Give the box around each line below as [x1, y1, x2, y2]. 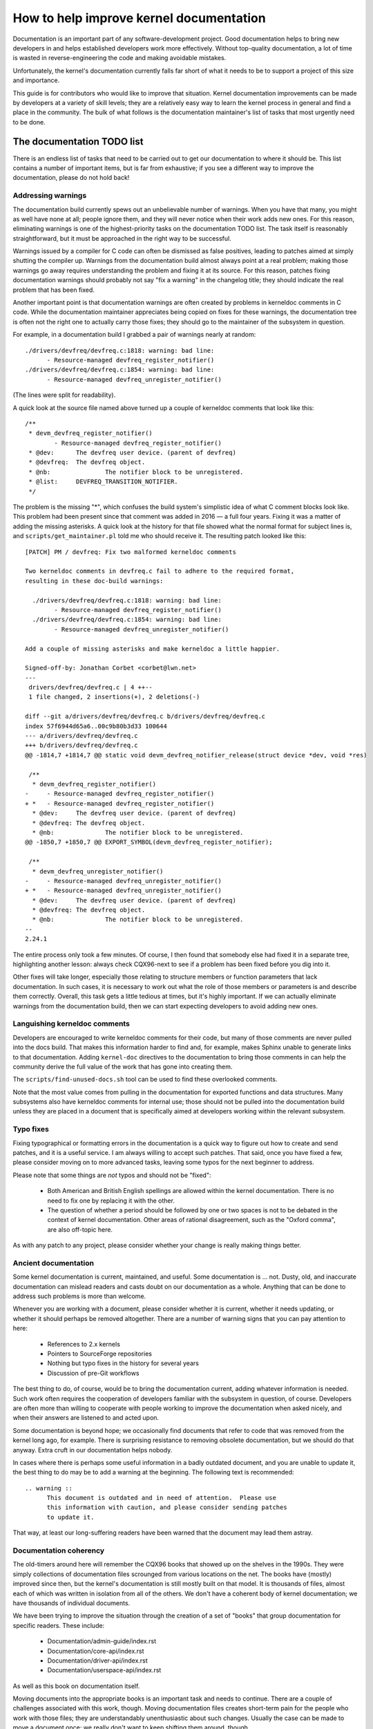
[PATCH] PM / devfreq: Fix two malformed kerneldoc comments [25, 548, 236, 556]
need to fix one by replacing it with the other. [47, 1196, 175, 1205]
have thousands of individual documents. [12, 1598, 131, 1607]
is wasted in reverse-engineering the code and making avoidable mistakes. [12, 54, 227, 62]
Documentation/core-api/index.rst [47, 1647, 144, 1655]
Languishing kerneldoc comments [12, 1019, 131, 1028]
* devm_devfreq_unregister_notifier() [32, 867, 164, 875]
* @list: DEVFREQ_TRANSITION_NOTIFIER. [28, 478, 179, 486]
